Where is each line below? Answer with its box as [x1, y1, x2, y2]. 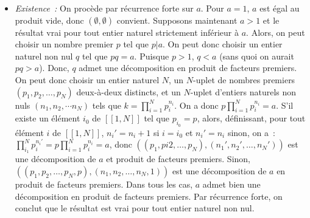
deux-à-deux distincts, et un [76, 85, 181, 98]
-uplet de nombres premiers [193, 73, 295, 86]
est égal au [259, 2, 300, 14]
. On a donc [174, 98, 219, 111]
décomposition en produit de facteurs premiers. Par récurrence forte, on [15, 189, 283, 202]
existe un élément [15, 112, 80, 124]
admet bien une [202, 178, 261, 191]
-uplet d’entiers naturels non [190, 85, 297, 98]
